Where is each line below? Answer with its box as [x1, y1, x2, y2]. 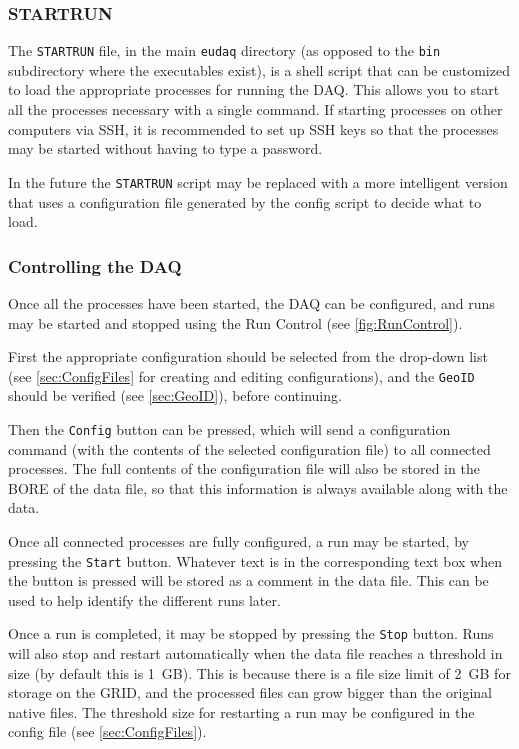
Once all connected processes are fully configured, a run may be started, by [8, 530, 469, 551]
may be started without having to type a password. [8, 138, 323, 159]
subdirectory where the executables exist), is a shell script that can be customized [8, 59, 510, 80]
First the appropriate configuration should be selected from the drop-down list [8, 346, 488, 367]
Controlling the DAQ [8, 253, 182, 278]
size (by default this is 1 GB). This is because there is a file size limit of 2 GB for [8, 662, 511, 683]
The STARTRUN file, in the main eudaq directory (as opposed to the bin [8, 40, 441, 61]
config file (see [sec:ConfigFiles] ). [8, 721, 207, 742]
